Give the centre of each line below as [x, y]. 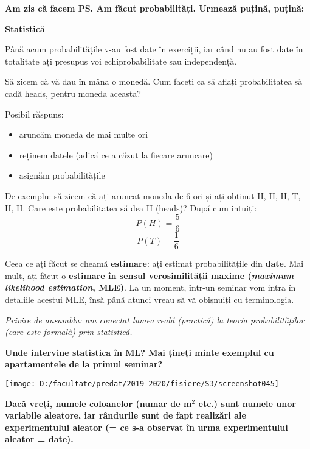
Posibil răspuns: [34, 114]
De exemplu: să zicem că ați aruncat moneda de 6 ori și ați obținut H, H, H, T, [153, 195]
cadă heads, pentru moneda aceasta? [73, 93]
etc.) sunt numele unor [247, 403]
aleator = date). [39, 439]
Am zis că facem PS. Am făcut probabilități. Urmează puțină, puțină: [155, 8]
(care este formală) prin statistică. [69, 332]
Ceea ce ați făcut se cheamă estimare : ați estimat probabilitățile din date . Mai [154, 263]
